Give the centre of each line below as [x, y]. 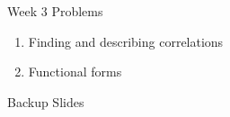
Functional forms [75, 72]
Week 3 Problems [55, 11]
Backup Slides [46, 101]
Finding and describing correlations [126, 41]
